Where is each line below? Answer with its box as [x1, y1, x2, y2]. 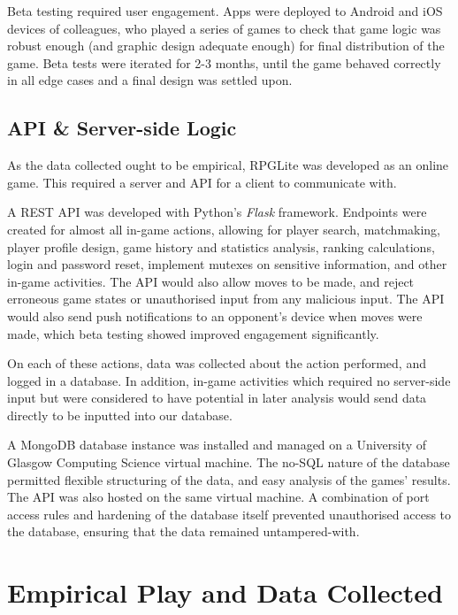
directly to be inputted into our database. [7, 405, 233, 424]
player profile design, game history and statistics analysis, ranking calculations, [7, 237, 435, 256]
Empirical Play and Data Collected [7, 574, 443, 611]
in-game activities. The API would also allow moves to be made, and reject [7, 272, 415, 290]
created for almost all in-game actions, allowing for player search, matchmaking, [7, 219, 441, 238]
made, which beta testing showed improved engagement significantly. [7, 324, 379, 342]
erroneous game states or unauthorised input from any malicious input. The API [7, 289, 445, 308]
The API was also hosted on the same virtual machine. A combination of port [7, 488, 430, 506]
